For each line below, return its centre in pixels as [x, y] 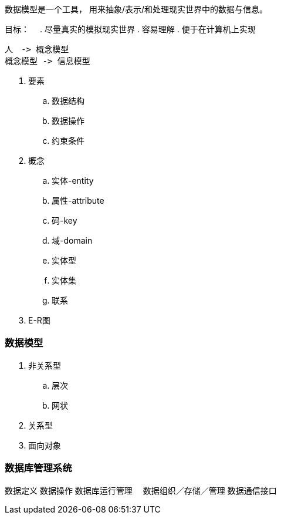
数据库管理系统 [38, 468]
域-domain [72, 240]
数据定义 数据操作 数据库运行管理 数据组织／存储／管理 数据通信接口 [141, 490]
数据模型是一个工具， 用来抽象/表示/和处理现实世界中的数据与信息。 [136, 9]
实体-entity [73, 181]
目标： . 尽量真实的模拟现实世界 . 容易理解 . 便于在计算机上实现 [130, 29]
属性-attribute [78, 200]
